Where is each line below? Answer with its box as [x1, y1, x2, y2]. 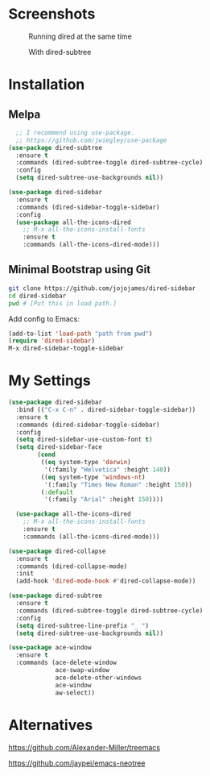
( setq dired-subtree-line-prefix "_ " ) [15, 621, 150, 629]
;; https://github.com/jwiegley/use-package [15, 136, 167, 144]
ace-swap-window [55, 666, 110, 674]
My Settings [8, 371, 91, 390]
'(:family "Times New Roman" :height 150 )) [43, 480, 193, 488]
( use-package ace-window [8, 644, 92, 652]
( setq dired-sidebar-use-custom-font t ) [15, 436, 153, 444]
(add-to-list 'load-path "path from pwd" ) [8, 330, 153, 338]
